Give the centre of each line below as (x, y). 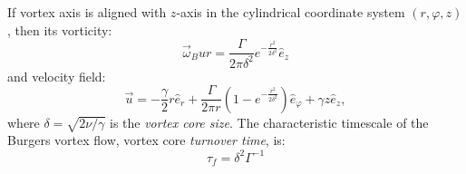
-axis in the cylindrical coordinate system (291, 12)
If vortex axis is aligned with (87, 12)
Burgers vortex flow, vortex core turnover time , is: (146, 140)
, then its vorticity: (60, 29)
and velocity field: (57, 76)
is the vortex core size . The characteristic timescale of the (269, 122)
